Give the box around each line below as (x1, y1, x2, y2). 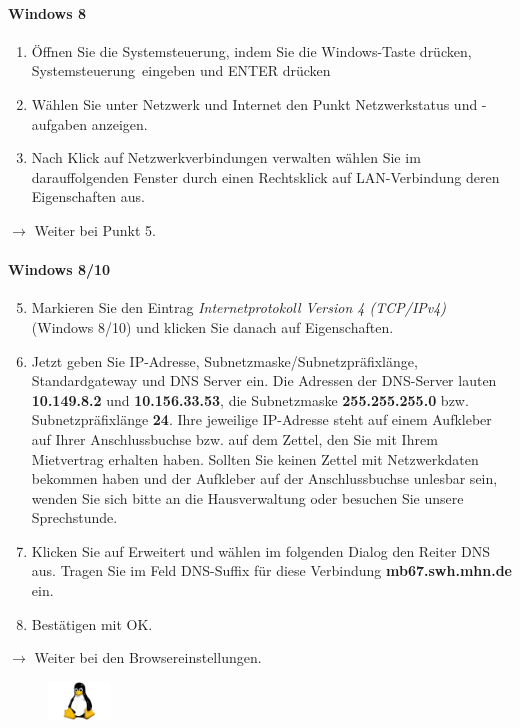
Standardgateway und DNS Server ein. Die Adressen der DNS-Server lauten (31, 370, 497, 391)
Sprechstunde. (31, 507, 118, 528)
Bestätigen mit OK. (31, 613, 153, 634)
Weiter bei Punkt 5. (34, 219, 156, 240)
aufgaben (31, 113, 88, 134)
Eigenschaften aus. (31, 186, 145, 207)
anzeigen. (91, 113, 148, 134)
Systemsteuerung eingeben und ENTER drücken (31, 60, 331, 81)
